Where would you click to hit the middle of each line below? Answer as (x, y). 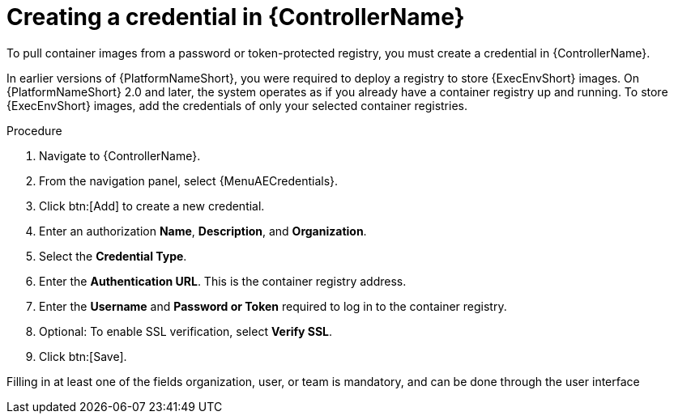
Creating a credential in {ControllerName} (236, 17)
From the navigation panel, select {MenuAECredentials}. (189, 180)
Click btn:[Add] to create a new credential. (152, 206)
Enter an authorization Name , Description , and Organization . (203, 231)
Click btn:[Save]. (83, 356)
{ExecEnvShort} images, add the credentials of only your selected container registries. (237, 105)
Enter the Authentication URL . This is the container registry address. (223, 281)
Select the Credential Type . (113, 256)
